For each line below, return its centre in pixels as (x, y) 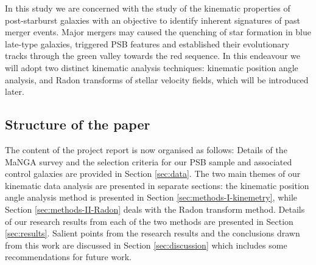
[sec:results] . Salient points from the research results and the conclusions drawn (153, 233)
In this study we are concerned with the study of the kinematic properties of (148, 8)
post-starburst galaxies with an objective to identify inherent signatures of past (153, 20)
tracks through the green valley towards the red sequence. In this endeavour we (153, 56)
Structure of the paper (78, 124)
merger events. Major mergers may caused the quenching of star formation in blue (158, 32)
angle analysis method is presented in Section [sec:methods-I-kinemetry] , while (151, 197)
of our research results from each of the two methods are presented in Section (149, 221)
